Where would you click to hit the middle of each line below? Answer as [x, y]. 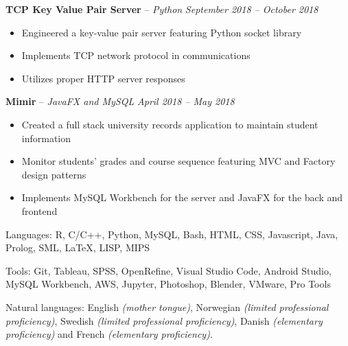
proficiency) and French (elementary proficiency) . [109, 334]
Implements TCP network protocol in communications [136, 55]
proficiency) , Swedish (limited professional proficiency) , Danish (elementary [164, 320]
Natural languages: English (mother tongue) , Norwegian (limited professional [167, 307]
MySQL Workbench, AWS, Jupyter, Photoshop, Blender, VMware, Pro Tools [168, 284]
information [46, 138]
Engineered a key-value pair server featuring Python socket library [162, 32]
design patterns [54, 174]
